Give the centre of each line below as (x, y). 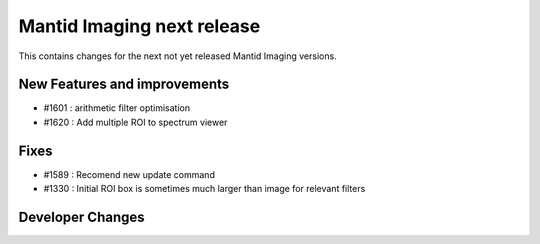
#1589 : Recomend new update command (129, 174)
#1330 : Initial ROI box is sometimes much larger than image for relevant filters (204, 189)
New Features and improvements (124, 84)
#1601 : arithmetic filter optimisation (116, 108)
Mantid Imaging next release (139, 26)
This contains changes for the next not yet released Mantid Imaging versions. (177, 56)
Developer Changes (81, 216)
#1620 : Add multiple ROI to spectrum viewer (135, 122)
